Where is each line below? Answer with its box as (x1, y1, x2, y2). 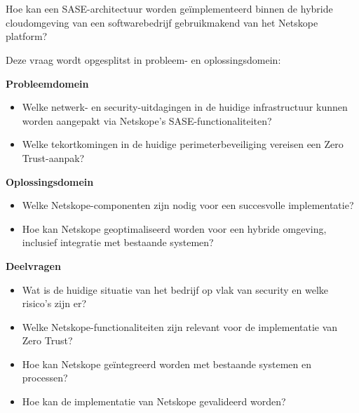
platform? (6, 29, 48, 43)
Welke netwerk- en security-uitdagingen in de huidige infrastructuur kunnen (22, 100, 348, 114)
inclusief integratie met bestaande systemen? (22, 235, 214, 250)
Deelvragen (6, 258, 61, 273)
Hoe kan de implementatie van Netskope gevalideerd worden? (22, 394, 286, 409)
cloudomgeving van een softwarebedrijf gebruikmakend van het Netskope (6, 15, 318, 29)
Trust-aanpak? (22, 150, 85, 165)
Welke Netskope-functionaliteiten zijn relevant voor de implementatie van (22, 319, 338, 334)
